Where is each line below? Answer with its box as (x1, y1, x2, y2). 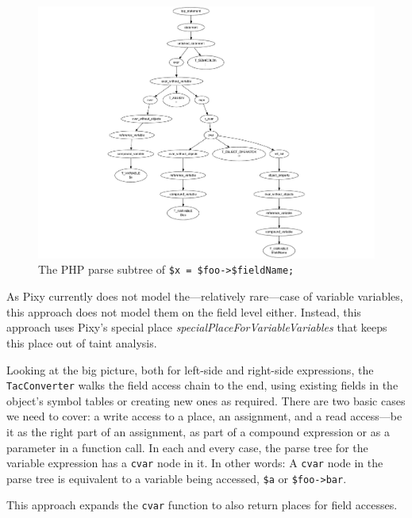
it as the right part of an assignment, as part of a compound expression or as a (6, 423, 390, 439)
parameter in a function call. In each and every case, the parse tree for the (6, 439, 368, 455)
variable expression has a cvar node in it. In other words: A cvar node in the (6, 455, 383, 471)
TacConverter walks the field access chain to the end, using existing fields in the (6, 377, 399, 393)
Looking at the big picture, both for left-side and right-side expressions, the (6, 361, 374, 378)
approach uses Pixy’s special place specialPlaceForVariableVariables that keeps (6, 319, 387, 336)
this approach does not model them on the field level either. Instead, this (6, 303, 361, 320)
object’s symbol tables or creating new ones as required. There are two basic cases (6, 392, 406, 409)
